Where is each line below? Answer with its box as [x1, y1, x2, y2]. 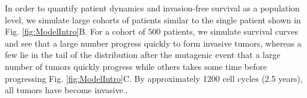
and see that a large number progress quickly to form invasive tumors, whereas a [5, 36, 302, 49]
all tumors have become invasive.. [5, 84, 128, 96]
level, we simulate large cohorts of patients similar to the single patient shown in [5, 13, 301, 26]
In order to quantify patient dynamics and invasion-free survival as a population [5, 2, 300, 14]
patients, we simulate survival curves [163, 25, 299, 38]
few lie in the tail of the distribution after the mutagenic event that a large [5, 48, 281, 61]
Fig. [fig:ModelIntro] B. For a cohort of [5, 25, 145, 38]
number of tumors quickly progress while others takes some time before [5, 60, 267, 72]
